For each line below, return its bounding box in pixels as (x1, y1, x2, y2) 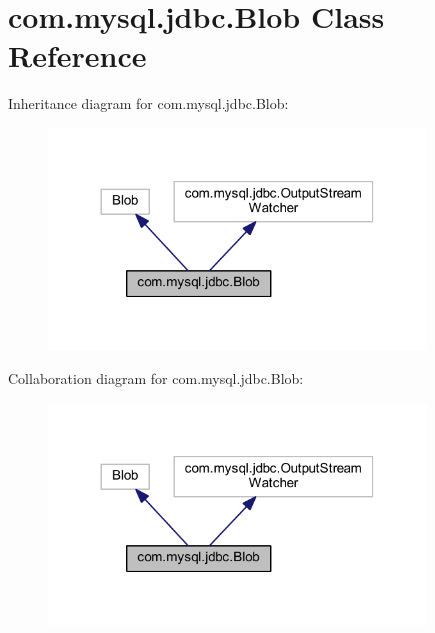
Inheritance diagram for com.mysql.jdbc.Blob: (8, 93, 289, 114)
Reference (8, 35, 147, 76)
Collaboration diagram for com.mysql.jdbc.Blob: (8, 368, 304, 389)
